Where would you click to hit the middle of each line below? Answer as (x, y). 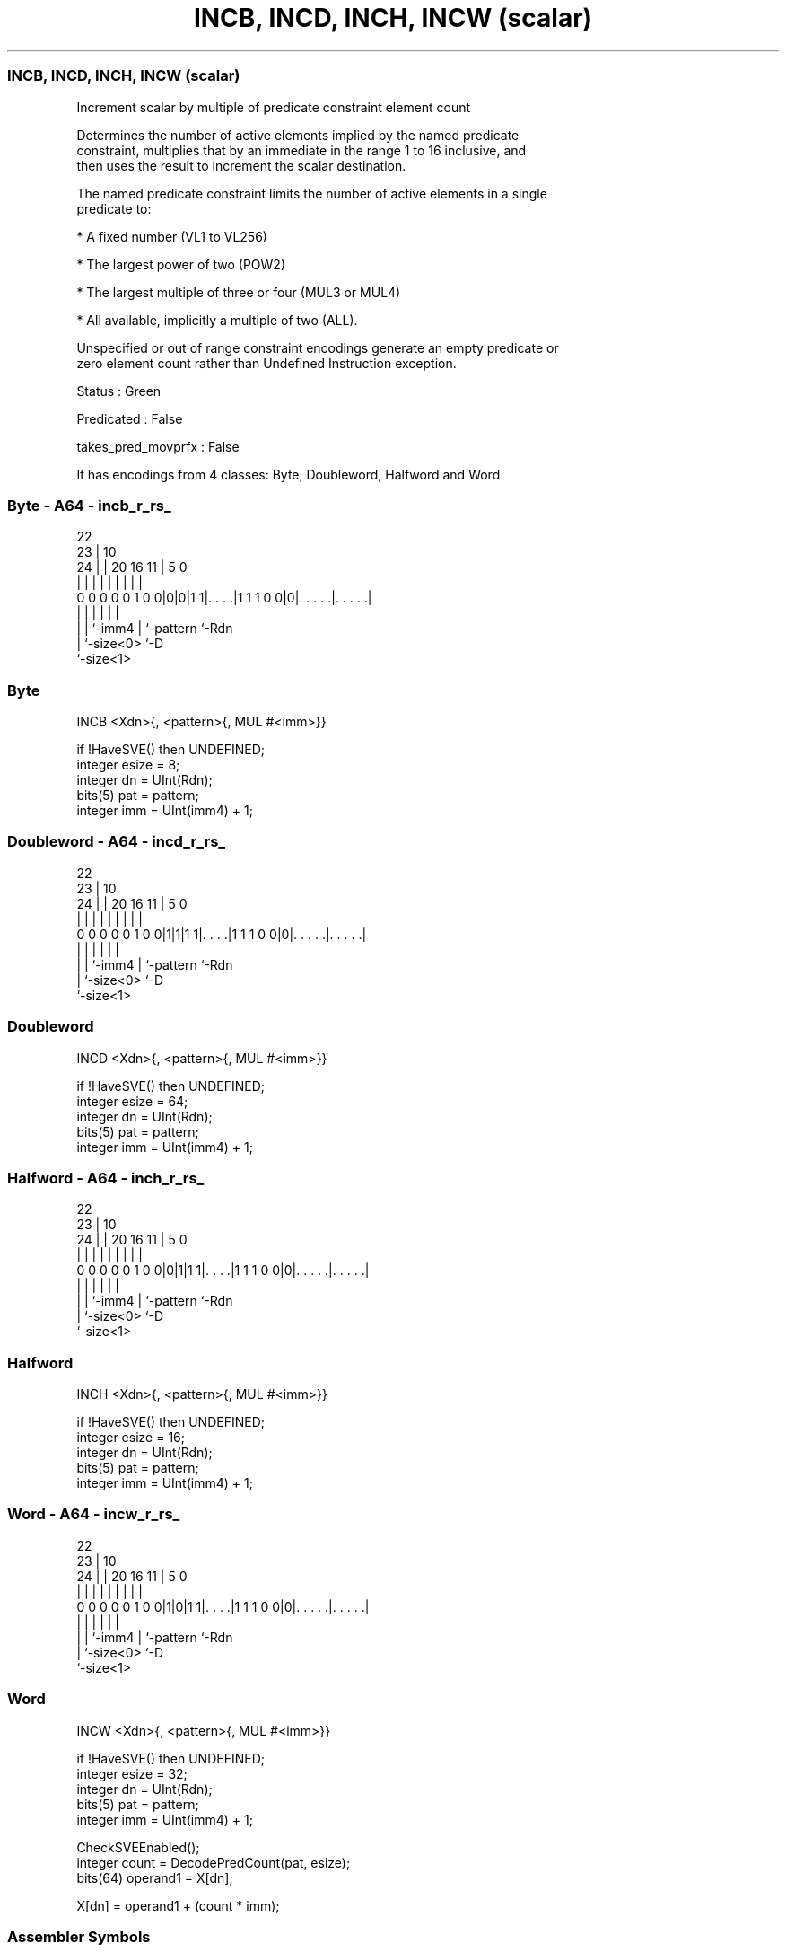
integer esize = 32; (132, 1773)
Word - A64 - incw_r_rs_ (94, 1514)
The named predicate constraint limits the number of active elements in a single (312, 193)
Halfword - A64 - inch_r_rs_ (106, 1178)
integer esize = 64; (132, 1101)
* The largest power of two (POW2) (181, 264)
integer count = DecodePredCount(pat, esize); (214, 1862)
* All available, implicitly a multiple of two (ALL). (217, 320)
